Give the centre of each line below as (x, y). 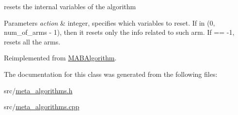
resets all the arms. (32, 41)
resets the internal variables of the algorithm (70, 6)
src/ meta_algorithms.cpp (42, 107)
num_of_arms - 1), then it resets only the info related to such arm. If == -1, (119, 32)
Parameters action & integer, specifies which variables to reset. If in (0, (110, 22)
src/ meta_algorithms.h (38, 90)
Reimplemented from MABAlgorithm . (60, 58)
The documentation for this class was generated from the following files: (111, 74)
